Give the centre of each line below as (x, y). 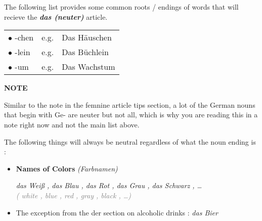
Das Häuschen (87, 37)
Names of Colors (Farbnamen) (67, 168)
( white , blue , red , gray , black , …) (73, 195)
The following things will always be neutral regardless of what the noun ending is (130, 141)
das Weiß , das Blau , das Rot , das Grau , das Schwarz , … (109, 185)
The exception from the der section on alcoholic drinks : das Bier (117, 212)
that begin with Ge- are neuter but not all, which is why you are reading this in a (131, 115)
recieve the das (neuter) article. (56, 16)
